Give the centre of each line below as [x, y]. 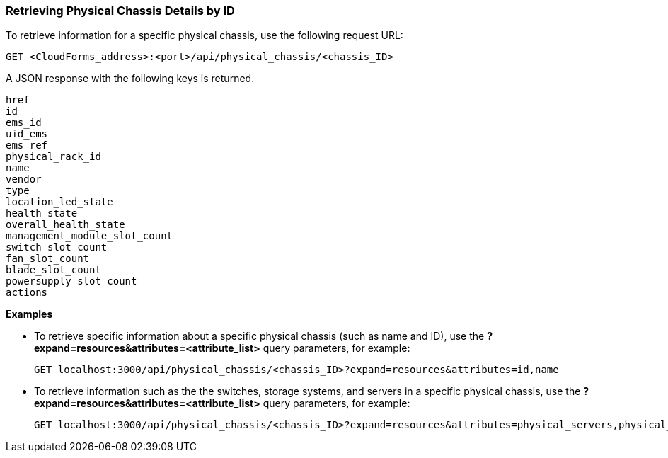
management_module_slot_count [90, 236]
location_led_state [59, 202]
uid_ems [27, 134]
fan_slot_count [48, 259]
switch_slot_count [57, 247]
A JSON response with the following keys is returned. [130, 79]
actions [27, 293]
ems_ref [27, 145]
